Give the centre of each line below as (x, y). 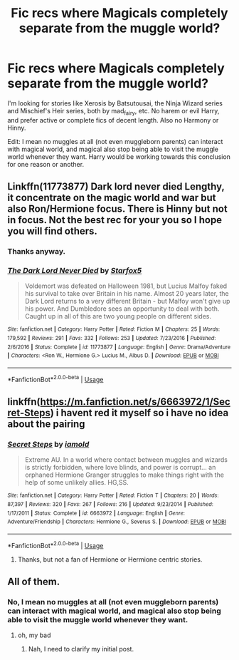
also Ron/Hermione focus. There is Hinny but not (117, 209)
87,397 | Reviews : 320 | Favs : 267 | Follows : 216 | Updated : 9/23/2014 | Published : (110, 504)
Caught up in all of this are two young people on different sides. (118, 316)
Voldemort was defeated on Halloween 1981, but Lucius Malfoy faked (126, 286)
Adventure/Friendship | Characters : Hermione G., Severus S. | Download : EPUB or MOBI (117, 522)
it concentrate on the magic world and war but (112, 198)
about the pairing (46, 424)
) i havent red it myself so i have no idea (139, 413)
